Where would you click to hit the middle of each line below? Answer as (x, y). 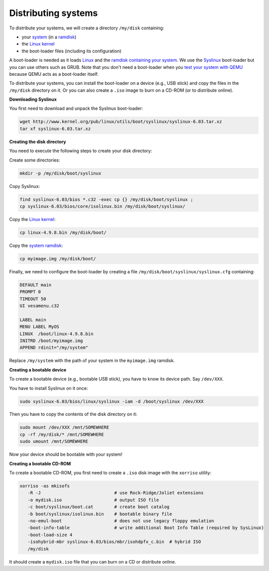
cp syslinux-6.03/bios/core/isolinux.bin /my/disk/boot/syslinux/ (102, 206)
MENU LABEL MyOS (40, 327)
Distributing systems (54, 13)
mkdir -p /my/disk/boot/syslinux (61, 173)
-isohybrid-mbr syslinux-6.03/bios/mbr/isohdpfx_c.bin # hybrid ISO (114, 542)
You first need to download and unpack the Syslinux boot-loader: (76, 108)
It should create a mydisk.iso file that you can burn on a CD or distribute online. (93, 562)
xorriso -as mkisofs (45, 486)
